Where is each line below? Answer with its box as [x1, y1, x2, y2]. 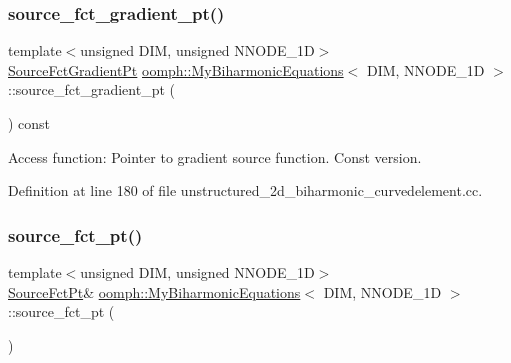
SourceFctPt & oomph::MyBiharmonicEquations [8, 281, 301, 302]
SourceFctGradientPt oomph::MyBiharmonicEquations [8, 59, 344, 80]
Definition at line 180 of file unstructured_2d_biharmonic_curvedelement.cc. [8, 180, 483, 201]
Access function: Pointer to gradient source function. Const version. [8, 146, 422, 167]
